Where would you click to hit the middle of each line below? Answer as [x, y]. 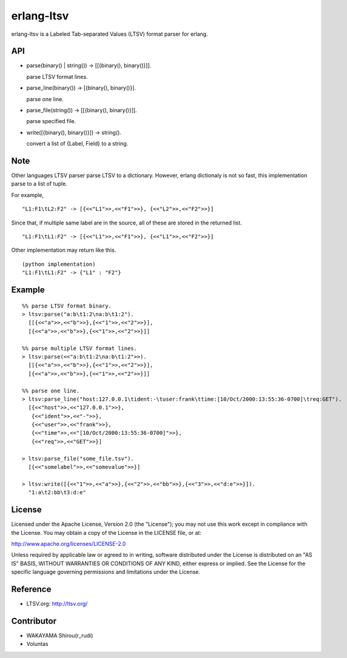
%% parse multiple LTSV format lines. [80, 348]
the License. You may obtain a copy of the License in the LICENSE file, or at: [106, 532]
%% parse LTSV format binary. [67, 306]
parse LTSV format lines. [57, 76]
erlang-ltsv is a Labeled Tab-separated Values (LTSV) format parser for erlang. [110, 34]
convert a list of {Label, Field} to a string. [77, 144]
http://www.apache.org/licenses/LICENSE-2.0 [69, 543]
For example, [28, 195]
